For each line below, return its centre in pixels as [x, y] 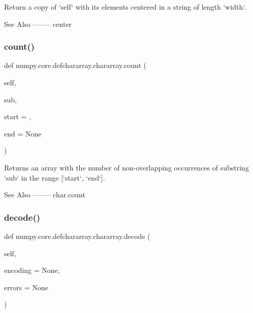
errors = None [26, 287]
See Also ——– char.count [45, 195]
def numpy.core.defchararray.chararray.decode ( [77, 236]
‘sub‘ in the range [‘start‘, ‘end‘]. [55, 177]
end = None [23, 133]
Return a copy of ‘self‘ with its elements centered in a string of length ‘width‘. [125, 7]
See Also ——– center [38, 24]
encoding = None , [32, 270]
